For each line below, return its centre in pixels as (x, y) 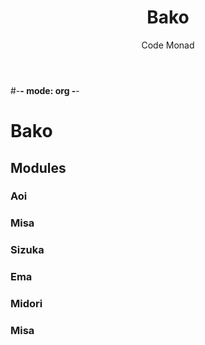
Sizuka (27, 250)
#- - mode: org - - (45, 90)
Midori (26, 304)
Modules (38, 167)
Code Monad (168, 45)
